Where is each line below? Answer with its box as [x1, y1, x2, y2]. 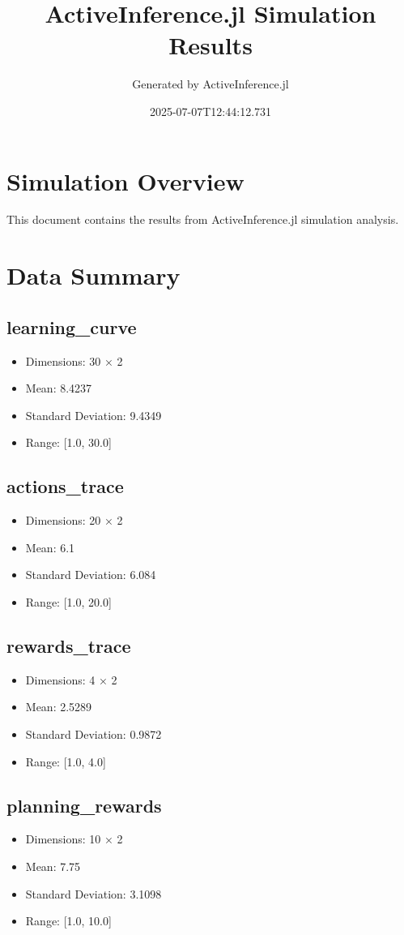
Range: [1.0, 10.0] [25, 912, 112, 929]
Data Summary [6, 259, 181, 292]
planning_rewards [6, 792, 162, 817]
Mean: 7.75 [25, 857, 81, 874]
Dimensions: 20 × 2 [25, 512, 123, 529]
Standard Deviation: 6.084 [25, 566, 156, 583]
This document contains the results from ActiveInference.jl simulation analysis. [6, 211, 399, 228]
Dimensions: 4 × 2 [25, 671, 117, 688]
